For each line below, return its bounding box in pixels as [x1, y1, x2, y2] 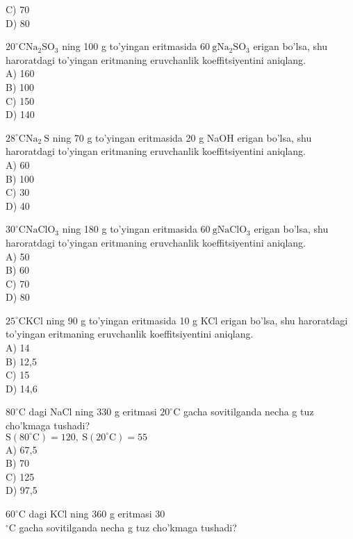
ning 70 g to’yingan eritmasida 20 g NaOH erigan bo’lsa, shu [52, 130, 312, 144]
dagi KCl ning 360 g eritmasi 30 [28, 506, 165, 520]
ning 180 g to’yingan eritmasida [62, 222, 197, 236]
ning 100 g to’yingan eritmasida [62, 39, 197, 53]
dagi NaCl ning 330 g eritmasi [28, 404, 157, 419]
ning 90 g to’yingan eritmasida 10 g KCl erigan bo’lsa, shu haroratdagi [46, 313, 348, 327]
